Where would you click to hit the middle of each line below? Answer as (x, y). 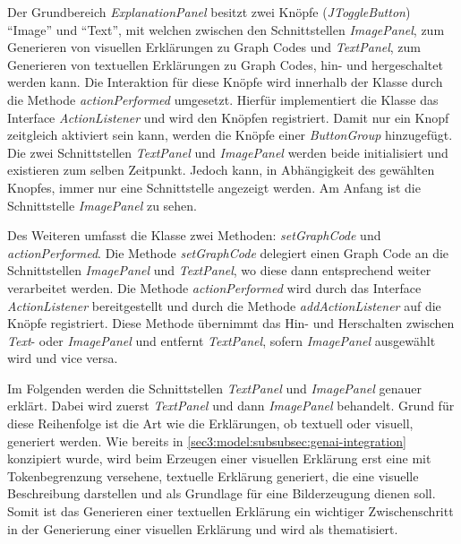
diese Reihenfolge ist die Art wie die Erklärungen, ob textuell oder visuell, (210, 423)
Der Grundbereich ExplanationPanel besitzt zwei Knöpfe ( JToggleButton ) (209, 12)
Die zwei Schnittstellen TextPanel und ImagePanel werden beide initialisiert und (228, 152)
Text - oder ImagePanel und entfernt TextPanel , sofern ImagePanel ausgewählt (222, 340)
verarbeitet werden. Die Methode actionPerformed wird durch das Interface (214, 287)
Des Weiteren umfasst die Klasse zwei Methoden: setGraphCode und (194, 235)
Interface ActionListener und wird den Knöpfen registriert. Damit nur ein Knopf (228, 117)
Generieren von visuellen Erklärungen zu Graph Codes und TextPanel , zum (214, 47)
